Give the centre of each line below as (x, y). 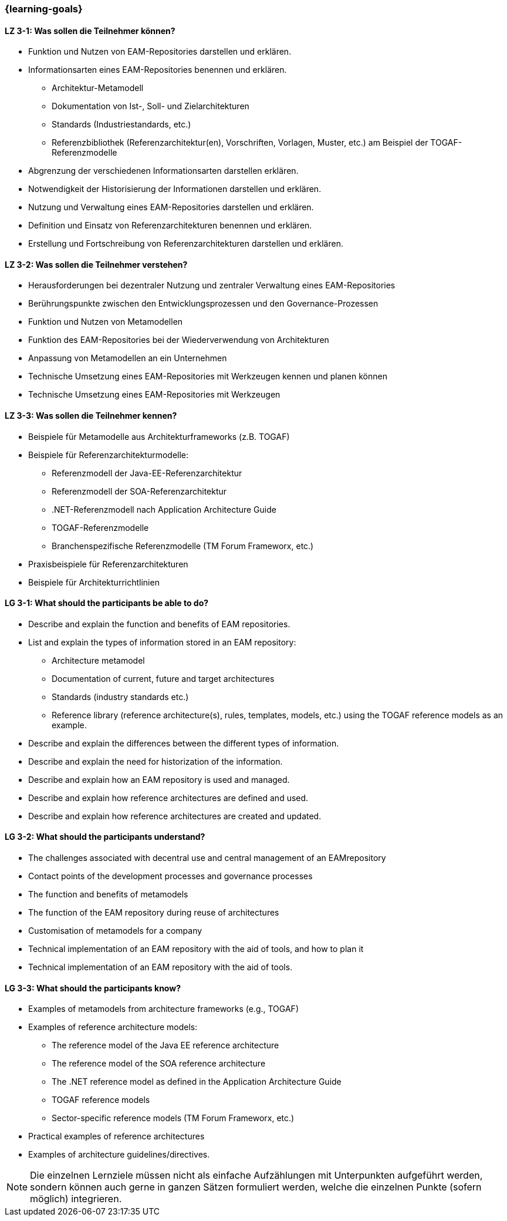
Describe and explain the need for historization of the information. (156, 761)
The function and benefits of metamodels (108, 894)
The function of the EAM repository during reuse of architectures (154, 913)
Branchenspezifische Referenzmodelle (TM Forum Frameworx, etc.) (183, 546)
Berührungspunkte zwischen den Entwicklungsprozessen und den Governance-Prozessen (203, 304)
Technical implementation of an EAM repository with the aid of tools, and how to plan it (196, 949)
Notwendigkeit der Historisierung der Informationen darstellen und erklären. (175, 189)
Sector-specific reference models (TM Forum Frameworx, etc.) (173, 1118)
